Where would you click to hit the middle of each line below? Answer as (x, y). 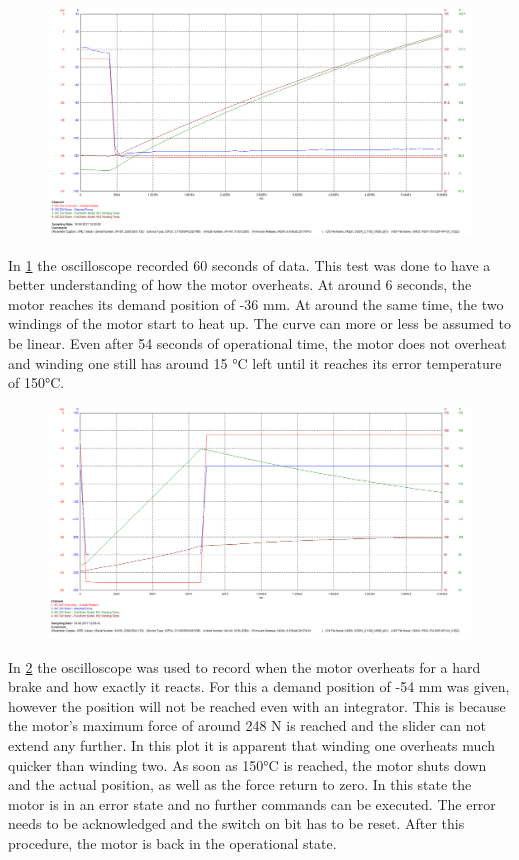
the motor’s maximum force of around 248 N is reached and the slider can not (247, 725)
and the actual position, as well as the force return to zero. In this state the (240, 784)
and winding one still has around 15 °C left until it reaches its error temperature (255, 362)
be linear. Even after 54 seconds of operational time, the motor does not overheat (257, 342)
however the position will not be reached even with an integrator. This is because (257, 705)
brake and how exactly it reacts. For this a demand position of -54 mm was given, (259, 686)
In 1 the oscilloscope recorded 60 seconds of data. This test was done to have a (249, 264)
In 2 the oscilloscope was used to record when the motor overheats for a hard (244, 666)
